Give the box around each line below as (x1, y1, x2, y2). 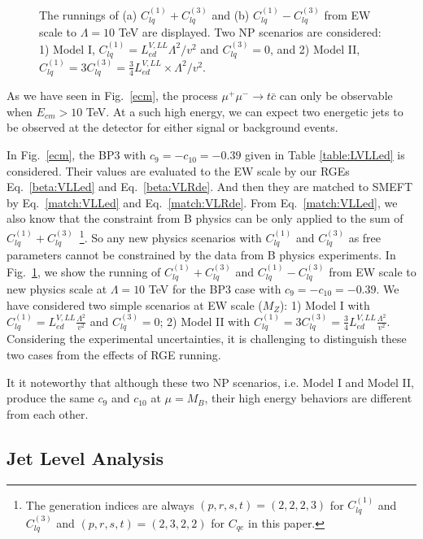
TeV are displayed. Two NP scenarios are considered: (118, 24, 382, 41)
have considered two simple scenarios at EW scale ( (7, 296, 263, 313)
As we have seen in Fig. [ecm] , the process (7, 87, 218, 104)
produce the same (7, 389, 94, 406)
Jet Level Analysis (7, 445, 164, 470)
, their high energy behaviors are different (204, 389, 412, 406)
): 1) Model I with (279, 296, 370, 313)
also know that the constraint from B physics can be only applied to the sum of (7, 210, 403, 227)
